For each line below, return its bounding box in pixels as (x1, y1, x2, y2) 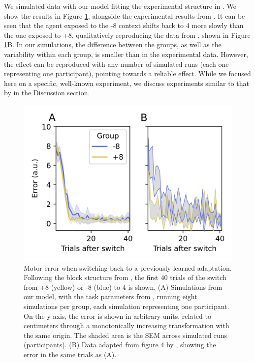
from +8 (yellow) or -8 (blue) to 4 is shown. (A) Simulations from (24, 281, 223, 292)
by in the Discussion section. (4, 87, 90, 98)
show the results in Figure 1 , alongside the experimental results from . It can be (4, 10, 245, 21)
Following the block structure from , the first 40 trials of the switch (24, 272, 226, 282)
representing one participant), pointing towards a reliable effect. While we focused (4, 68, 251, 79)
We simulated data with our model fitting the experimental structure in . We (4, 1, 237, 11)
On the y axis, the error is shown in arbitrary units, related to (24, 310, 211, 321)
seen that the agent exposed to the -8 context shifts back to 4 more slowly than (4, 20, 244, 30)
